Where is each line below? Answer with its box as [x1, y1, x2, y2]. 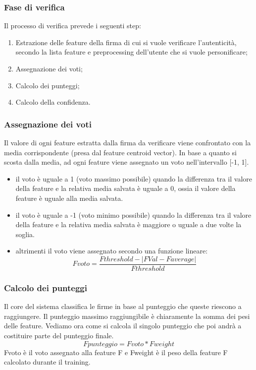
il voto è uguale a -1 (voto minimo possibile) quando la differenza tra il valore [15, 209, 252, 220]
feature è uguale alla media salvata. [15, 192, 123, 203]
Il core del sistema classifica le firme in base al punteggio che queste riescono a [4, 301, 242, 311]
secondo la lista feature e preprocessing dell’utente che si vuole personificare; [15, 47, 248, 57]
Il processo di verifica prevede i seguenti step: [4, 20, 141, 31]
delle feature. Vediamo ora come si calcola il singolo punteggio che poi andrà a [4, 320, 242, 331]
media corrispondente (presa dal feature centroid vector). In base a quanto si [4, 147, 237, 157]
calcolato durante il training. [4, 357, 91, 367]
